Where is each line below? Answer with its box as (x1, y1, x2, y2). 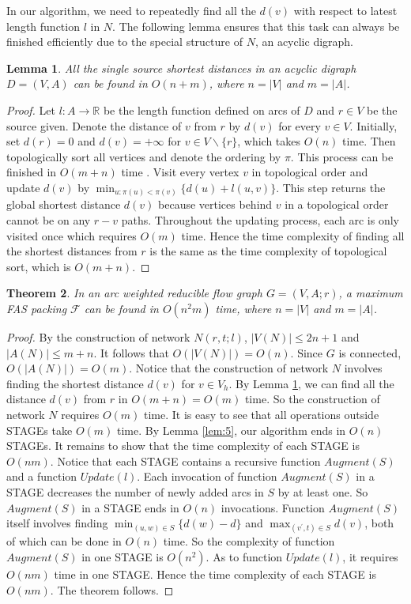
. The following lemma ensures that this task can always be (112, 17, 400, 34)
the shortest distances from (6, 243, 138, 259)
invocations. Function (221, 499, 325, 515)
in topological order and (251, 164, 368, 180)
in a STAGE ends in (81, 499, 179, 515)
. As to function (205, 548, 283, 564)
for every (278, 117, 321, 134)
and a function (6, 468, 77, 485)
